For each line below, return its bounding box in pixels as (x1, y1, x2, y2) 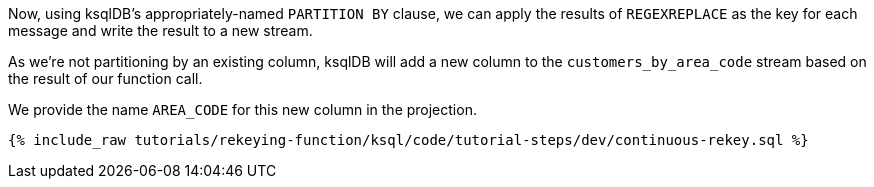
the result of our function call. (8, 70, 203, 87)
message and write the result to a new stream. (8, 22, 313, 39)
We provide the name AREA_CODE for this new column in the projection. (8, 101, 477, 118)
